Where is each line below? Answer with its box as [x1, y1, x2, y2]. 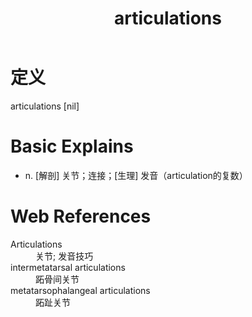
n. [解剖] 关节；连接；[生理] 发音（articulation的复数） [24, 169, 248, 181]
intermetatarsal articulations [10, 261, 126, 273]
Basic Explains [10, 135, 134, 158]
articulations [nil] [10, 100, 80, 112]
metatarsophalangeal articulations [10, 284, 151, 296]
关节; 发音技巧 [35, 250, 94, 262]
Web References [10, 205, 152, 228]
